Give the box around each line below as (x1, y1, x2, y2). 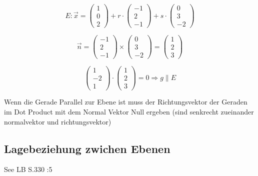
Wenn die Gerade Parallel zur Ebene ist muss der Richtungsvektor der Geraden (4, 96, 247, 107)
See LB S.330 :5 (4, 164, 52, 174)
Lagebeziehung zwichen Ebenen (4, 140, 170, 156)
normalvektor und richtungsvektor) (4, 116, 111, 126)
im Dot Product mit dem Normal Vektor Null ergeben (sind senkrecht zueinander (4, 106, 254, 117)
